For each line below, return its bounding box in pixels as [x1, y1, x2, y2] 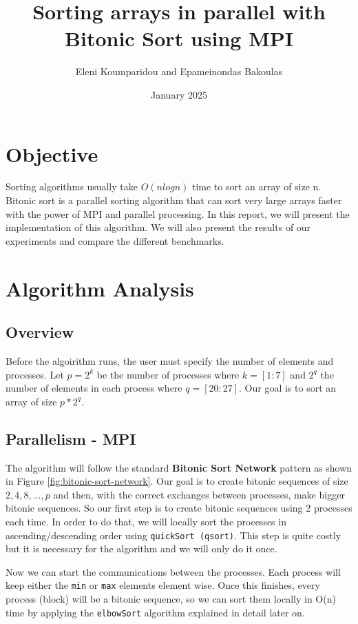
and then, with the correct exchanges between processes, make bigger [53, 487, 345, 501]
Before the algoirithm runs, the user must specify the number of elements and [6, 353, 334, 368]
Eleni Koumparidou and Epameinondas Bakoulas [75, 64, 283, 79]
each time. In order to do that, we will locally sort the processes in [6, 514, 286, 528]
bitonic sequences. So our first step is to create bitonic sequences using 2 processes [6, 501, 352, 515]
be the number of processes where [96, 367, 240, 381]
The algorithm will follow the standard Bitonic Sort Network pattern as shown [6, 460, 352, 474]
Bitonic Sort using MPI [65, 24, 293, 52]
